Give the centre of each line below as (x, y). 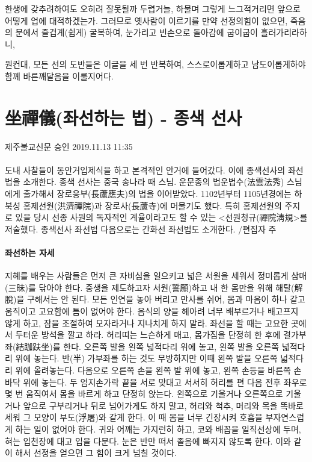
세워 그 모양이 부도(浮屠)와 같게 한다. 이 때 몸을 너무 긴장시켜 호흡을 (134, 417)
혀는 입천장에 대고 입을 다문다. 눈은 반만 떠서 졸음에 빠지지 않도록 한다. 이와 (148, 441)
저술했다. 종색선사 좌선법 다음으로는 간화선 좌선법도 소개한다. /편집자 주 (141, 229)
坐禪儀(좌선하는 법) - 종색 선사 (124, 117)
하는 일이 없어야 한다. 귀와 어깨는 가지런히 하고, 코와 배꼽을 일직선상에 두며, (158, 429)
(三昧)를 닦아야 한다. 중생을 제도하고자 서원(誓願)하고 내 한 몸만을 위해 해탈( (150, 287)
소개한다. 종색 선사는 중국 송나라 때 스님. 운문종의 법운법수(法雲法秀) (154, 182)
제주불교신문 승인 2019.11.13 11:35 (69, 146)
